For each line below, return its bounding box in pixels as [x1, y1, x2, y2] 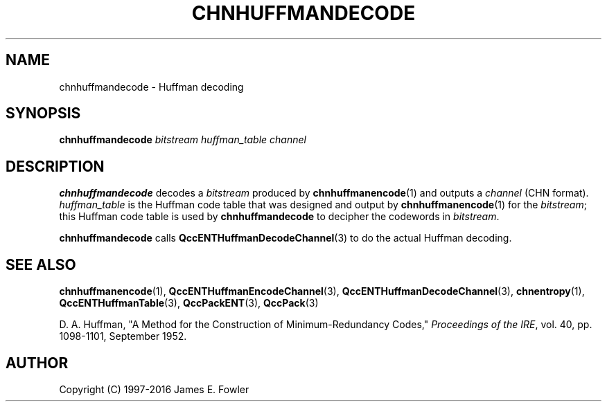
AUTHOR [6, 354, 69, 372]
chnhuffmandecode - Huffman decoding [59, 80, 244, 93]
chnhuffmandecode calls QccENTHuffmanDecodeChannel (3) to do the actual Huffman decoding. [59, 232, 512, 244]
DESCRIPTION [6, 157, 105, 175]
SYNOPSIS [6, 105, 81, 123]
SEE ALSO [6, 255, 76, 273]
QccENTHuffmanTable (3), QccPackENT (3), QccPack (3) [59, 297, 319, 309]
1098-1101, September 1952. [59, 330, 187, 343]
